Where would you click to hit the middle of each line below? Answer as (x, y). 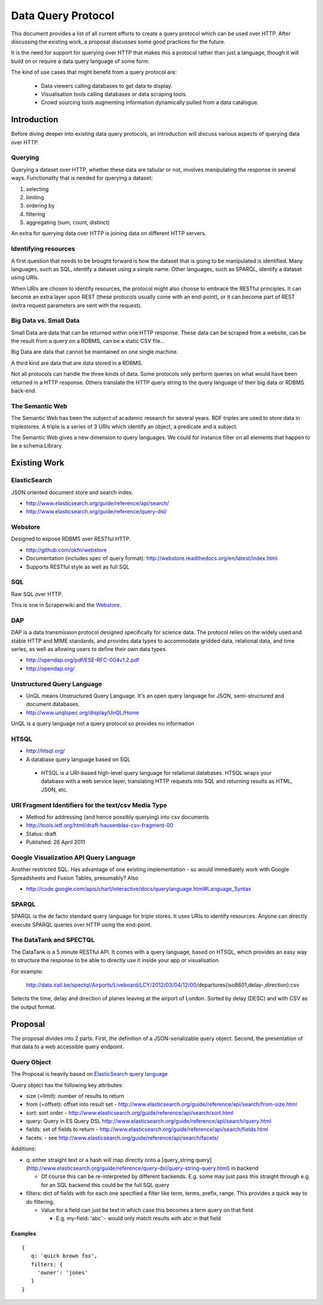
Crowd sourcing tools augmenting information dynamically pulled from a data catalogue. (150, 102)
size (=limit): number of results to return (75, 1096)
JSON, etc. (54, 789)
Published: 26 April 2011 (56, 842)
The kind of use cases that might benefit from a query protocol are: (94, 72)
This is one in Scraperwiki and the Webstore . (66, 605)
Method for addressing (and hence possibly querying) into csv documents (118, 817)
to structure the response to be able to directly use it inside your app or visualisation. (116, 960)
